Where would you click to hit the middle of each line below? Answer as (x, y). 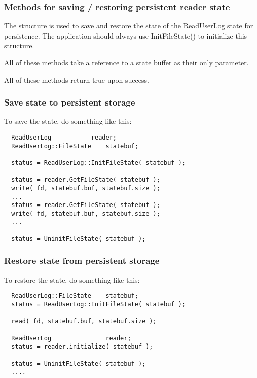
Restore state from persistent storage (82, 261)
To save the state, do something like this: (68, 121)
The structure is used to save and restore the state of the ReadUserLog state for (129, 26)
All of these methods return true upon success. (77, 79)
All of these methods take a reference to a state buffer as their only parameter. (126, 62)
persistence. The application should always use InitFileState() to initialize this (126, 35)
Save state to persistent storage (70, 102)
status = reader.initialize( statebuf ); (82, 347)
